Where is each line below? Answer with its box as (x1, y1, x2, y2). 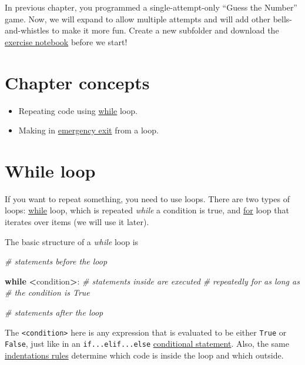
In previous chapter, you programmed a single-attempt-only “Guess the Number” (5, 1, 297, 13)
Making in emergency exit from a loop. (18, 124, 159, 136)
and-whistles (5, 24, 49, 36)
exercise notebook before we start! (5, 35, 128, 48)
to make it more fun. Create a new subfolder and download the (52, 24, 279, 36)
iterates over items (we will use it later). (5, 216, 149, 227)
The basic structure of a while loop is (5, 235, 139, 247)
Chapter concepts (5, 70, 150, 94)
